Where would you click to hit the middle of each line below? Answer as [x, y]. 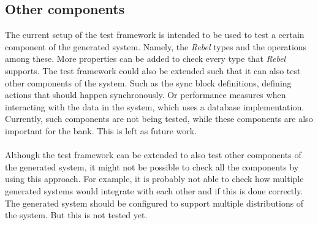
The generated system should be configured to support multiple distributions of [154, 203]
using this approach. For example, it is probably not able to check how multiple [154, 179]
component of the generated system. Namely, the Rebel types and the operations [156, 46]
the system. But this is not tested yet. [76, 215]
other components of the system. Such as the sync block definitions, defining [148, 82]
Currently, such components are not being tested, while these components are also [159, 119]
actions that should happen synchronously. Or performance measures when [146, 95]
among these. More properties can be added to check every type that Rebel [146, 59]
